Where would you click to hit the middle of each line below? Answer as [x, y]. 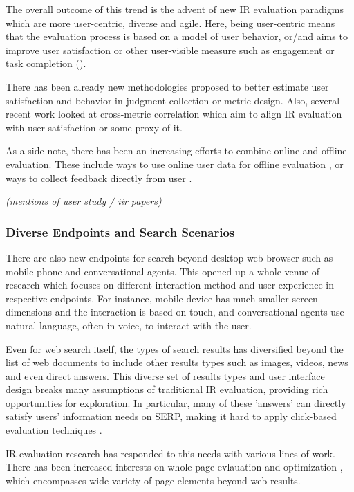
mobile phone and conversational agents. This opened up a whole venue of [163, 271]
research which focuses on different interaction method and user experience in [170, 285]
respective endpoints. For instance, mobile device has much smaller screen [162, 298]
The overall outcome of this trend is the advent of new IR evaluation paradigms [175, 9]
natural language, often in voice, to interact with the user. [129, 325]
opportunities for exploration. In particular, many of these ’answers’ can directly [176, 402]
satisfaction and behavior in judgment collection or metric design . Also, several [173, 100]
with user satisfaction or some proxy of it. [94, 127]
